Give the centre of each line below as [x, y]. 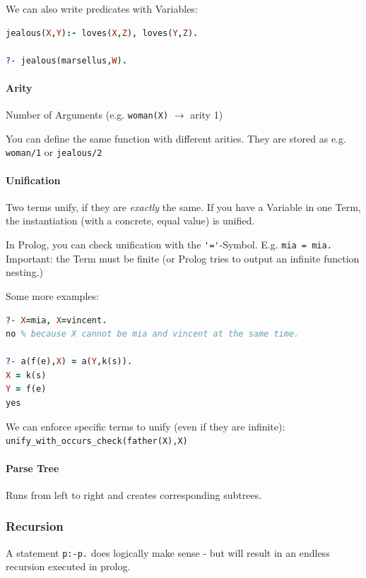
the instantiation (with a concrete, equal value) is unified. [130, 221]
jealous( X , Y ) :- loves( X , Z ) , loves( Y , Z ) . [102, 33]
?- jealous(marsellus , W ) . [66, 60]
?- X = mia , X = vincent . [57, 320]
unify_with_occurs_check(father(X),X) [97, 441]
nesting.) [24, 272]
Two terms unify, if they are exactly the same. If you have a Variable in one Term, [183, 206]
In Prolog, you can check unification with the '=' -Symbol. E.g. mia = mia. [169, 245]
